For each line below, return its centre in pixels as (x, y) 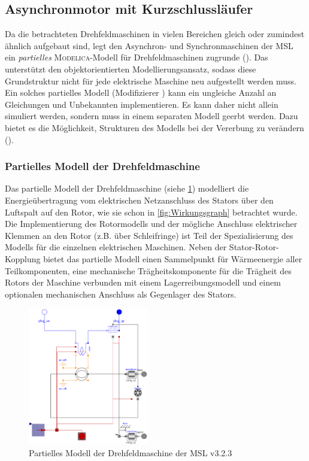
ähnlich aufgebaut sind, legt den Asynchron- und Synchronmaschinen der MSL (149, 45)
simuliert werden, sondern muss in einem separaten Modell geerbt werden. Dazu (152, 116)
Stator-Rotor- (254, 247)
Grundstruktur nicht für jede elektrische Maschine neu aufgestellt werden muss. (151, 81)
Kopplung (23, 258)
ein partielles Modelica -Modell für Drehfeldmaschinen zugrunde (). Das (137, 57)
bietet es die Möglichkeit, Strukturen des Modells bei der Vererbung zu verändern (154, 127)
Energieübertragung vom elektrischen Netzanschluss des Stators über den (139, 200)
